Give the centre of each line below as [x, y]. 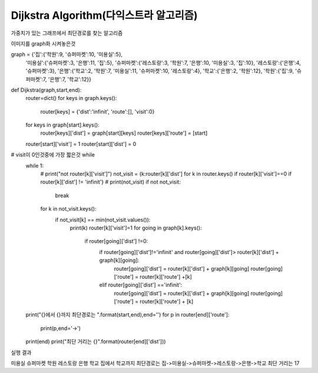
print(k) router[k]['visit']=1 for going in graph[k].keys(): [136, 228]
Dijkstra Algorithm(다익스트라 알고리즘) [104, 15]
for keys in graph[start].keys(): [62, 125]
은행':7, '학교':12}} [70, 79]
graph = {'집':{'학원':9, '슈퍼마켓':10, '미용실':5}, [67, 54]
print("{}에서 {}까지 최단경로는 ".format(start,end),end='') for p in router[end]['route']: [127, 315]
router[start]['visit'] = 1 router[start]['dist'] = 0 [81, 144]
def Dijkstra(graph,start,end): [46, 90]
